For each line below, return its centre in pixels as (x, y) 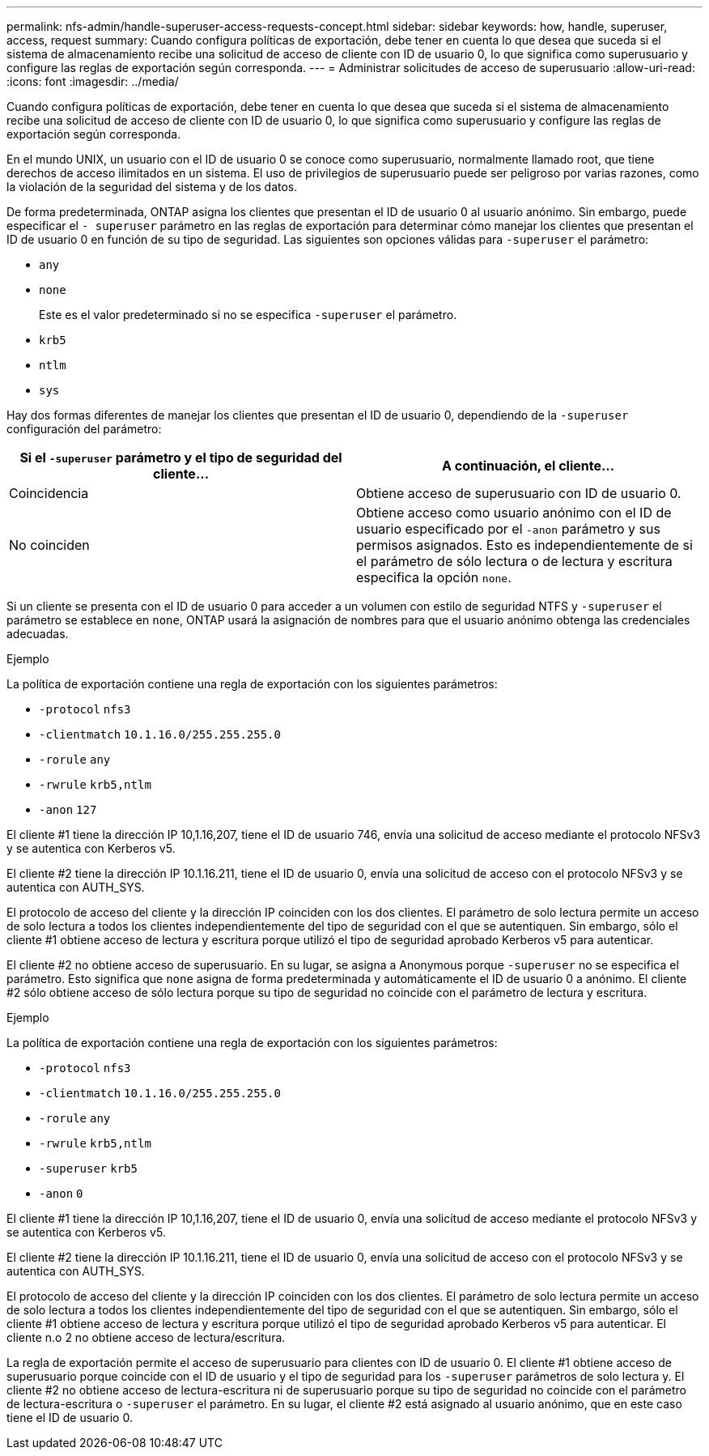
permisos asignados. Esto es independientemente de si (524, 545)
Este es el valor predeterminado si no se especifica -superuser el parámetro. (248, 315)
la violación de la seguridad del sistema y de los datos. (152, 187)
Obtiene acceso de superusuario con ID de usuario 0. (519, 493)
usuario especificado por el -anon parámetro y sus (508, 529)
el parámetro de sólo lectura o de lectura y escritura (514, 561)
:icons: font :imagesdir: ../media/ (93, 81)
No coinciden (49, 545)
